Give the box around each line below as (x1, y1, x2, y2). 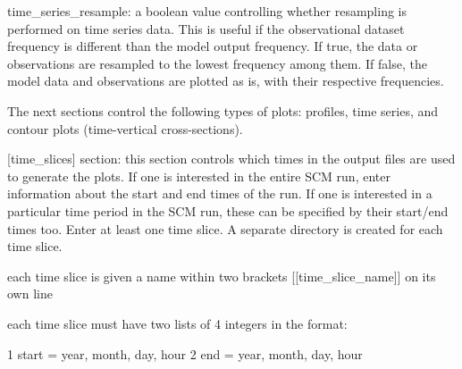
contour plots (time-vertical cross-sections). (7, 119, 243, 138)
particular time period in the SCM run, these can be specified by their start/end (7, 201, 449, 220)
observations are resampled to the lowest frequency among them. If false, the (7, 54, 427, 72)
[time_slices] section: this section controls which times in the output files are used (7, 149, 456, 168)
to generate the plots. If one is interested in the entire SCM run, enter (7, 166, 391, 185)
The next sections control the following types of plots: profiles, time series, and (7, 101, 439, 120)
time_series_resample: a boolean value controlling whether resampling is (7, 2, 407, 20)
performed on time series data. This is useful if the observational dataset (7, 19, 405, 38)
